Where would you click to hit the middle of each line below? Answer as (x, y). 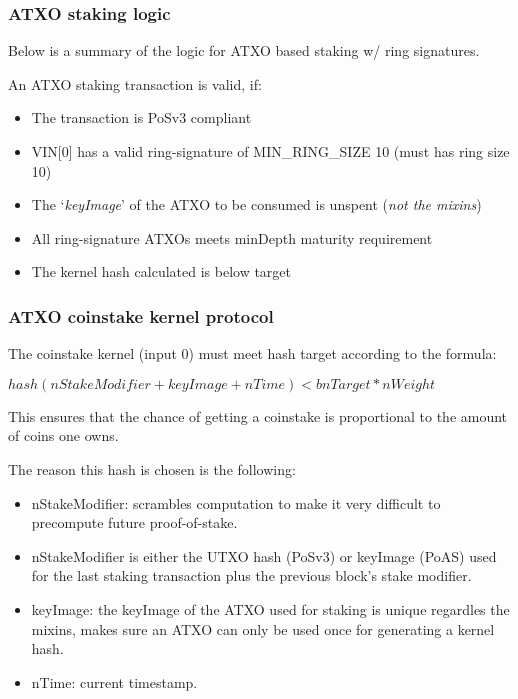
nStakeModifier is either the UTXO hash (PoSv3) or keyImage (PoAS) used (264, 555)
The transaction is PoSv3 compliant (141, 117)
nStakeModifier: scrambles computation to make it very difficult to (236, 502)
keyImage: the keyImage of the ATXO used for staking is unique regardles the (270, 608)
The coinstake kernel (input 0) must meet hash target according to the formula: (252, 353)
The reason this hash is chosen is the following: (152, 468)
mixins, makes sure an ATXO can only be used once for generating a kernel (263, 628)
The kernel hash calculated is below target (161, 271)
